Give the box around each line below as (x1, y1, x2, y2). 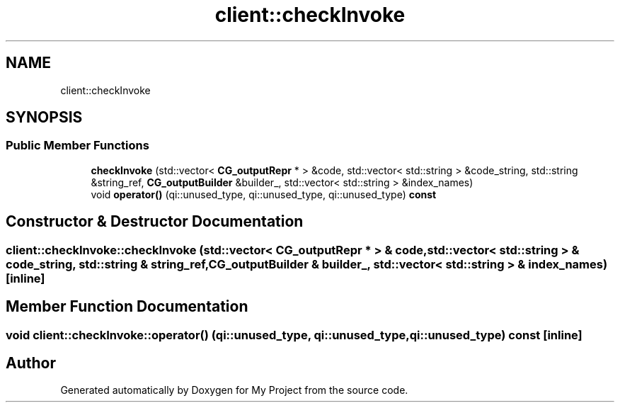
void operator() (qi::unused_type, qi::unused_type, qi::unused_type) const (91, 188, 437, 200)
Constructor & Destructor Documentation (6, 212, 304, 231)
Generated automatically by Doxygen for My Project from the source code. (60, 384, 408, 397)
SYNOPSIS (6, 108, 83, 127)
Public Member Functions (6, 138, 149, 153)
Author (6, 353, 56, 372)
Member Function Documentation (6, 297, 248, 316)
